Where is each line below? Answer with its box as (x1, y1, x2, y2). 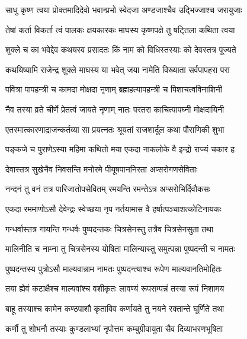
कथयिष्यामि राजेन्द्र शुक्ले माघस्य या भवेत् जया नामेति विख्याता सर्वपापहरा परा (5, 63, 230, 75)
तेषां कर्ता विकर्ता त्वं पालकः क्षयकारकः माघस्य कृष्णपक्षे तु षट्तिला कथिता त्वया (5, 23, 235, 36)
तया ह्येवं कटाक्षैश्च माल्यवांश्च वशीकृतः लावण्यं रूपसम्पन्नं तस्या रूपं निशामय (5, 282, 224, 295)
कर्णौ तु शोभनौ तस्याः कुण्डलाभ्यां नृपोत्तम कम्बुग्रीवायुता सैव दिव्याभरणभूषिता (5, 322, 223, 334)
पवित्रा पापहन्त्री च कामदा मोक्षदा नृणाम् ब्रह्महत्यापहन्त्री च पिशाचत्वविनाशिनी (5, 83, 222, 95)
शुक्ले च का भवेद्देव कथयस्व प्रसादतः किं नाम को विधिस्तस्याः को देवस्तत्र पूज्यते (5, 43, 236, 56)
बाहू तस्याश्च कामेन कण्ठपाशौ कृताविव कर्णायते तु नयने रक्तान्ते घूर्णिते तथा (5, 302, 224, 314)
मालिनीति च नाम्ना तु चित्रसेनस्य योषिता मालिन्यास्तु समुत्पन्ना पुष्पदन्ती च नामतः (5, 242, 235, 255)
